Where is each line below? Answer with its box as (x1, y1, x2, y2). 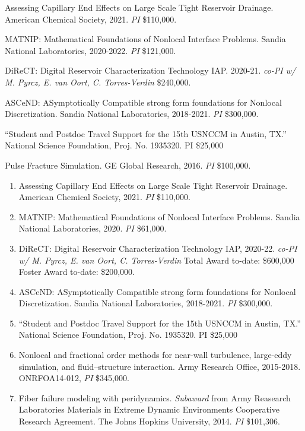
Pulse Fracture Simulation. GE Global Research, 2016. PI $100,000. (5, 159, 251, 171)
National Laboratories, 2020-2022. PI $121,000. (5, 44, 176, 56)
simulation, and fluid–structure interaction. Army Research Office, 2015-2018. (18, 360, 301, 372)
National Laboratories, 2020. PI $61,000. (18, 222, 167, 234)
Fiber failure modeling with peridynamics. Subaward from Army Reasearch (18, 391, 291, 404)
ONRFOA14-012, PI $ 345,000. (18, 372, 129, 384)
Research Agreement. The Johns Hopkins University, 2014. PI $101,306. (18, 415, 280, 427)
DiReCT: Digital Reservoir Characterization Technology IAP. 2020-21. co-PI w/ (5, 64, 296, 77)
